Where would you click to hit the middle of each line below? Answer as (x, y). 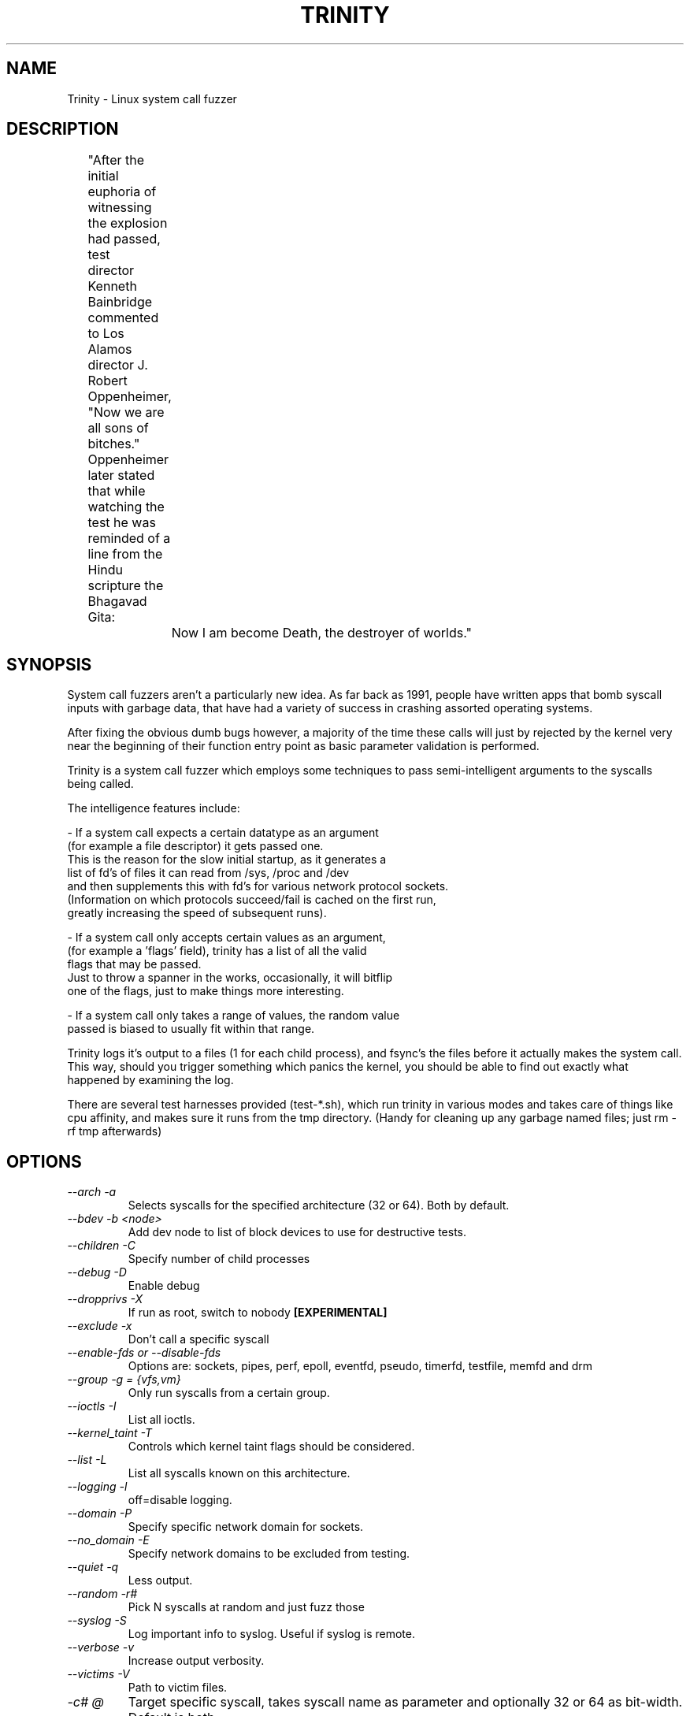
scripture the (126, 586)
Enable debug (164, 1286)
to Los (106, 334)
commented (123, 318)
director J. (118, 365)
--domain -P (100, 1514)
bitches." (114, 444)
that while (117, 491)
